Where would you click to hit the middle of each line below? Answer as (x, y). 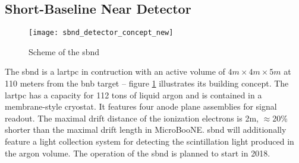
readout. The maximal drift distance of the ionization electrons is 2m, (132, 118)
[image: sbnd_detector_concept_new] (101, 33)
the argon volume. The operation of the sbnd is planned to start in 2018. (138, 153)
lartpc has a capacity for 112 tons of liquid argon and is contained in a (133, 95)
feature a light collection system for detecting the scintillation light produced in (149, 141)
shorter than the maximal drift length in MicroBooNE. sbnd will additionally (146, 130)
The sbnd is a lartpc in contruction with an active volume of (115, 71)
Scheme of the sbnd (64, 51)
